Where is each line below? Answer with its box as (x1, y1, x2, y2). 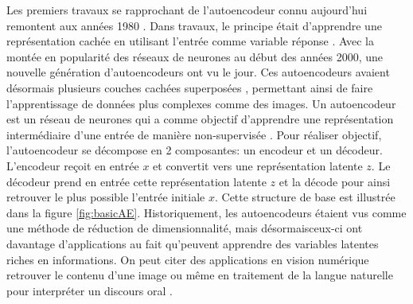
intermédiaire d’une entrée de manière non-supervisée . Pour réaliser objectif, (6, 126, 382, 142)
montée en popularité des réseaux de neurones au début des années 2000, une (6, 48, 383, 64)
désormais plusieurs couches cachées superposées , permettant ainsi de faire (6, 79, 373, 95)
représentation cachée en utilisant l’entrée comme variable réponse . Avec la (6, 33, 374, 49)
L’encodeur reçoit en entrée (6, 157, 139, 173)
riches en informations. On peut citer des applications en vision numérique (6, 251, 369, 267)
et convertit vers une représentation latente (153, 157, 363, 173)
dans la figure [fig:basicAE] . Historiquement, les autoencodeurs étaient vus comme (6, 204, 407, 220)
